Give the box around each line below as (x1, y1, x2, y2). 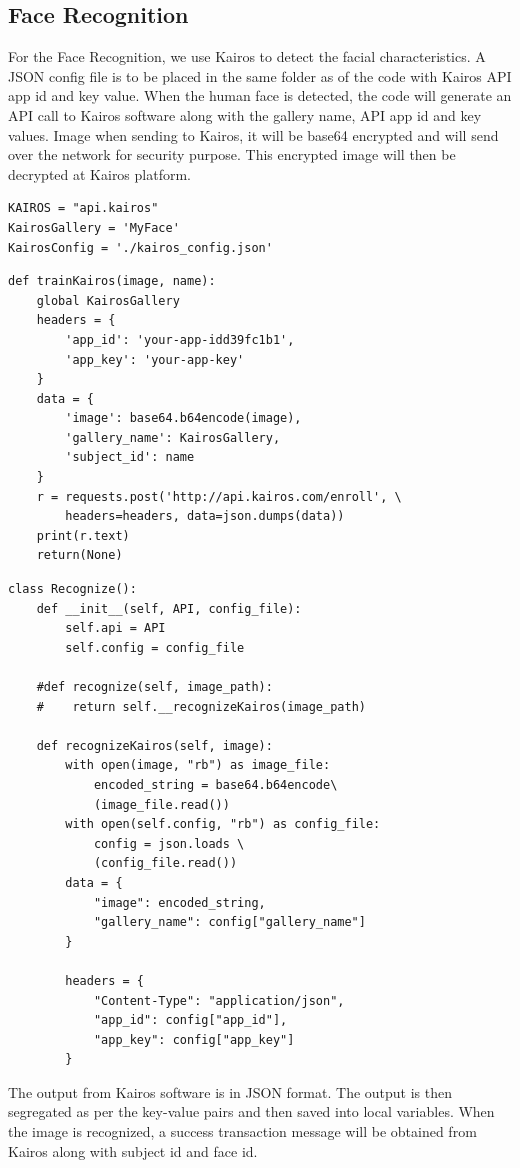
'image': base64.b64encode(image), (65, 411, 302, 426)
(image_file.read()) (93, 797, 230, 812)
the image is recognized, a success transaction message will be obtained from (8, 1121, 477, 1142)
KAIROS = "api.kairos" (8, 201, 159, 216)
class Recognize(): (8, 582, 137, 597)
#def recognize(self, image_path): (36, 680, 273, 695)
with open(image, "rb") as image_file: (65, 758, 331, 773)
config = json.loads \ (93, 836, 245, 851)
